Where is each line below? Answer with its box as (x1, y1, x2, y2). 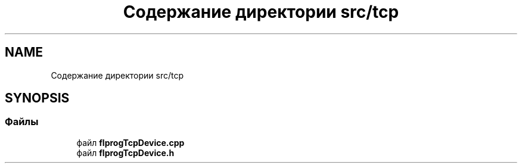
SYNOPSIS (5, 91, 70, 106)
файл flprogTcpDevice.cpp (76, 137, 185, 148)
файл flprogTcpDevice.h (76, 147, 175, 158)
